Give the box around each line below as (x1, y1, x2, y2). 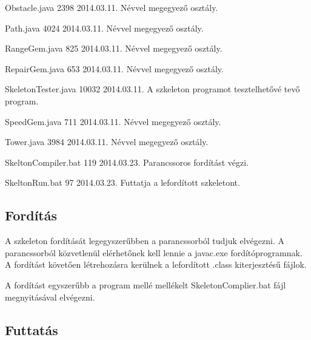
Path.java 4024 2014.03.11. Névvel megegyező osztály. (5, 21, 204, 34)
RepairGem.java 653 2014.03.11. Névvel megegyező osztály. (5, 62, 224, 75)
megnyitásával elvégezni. (5, 290, 95, 303)
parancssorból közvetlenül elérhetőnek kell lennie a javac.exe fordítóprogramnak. (5, 246, 303, 259)
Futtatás (5, 320, 58, 339)
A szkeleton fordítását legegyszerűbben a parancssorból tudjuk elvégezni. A (5, 234, 284, 247)
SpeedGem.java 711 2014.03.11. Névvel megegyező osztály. (5, 115, 221, 127)
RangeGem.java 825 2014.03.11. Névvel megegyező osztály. (5, 42, 222, 55)
